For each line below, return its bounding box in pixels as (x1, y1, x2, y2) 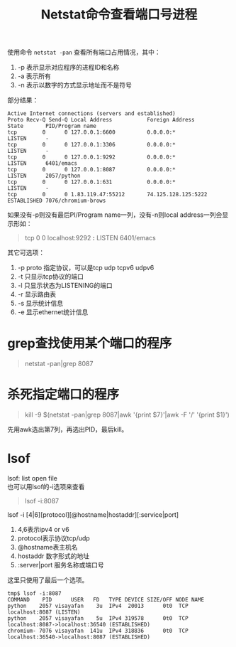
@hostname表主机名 (17, 543, 78, 551)
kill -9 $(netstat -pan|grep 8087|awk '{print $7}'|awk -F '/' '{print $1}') (24, 410, 230, 419)
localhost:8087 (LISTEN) (7, 609, 81, 616)
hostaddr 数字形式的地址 (17, 552, 90, 560)
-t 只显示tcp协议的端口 (17, 272, 84, 281)
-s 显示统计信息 (17, 299, 64, 308)
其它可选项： (7, 248, 45, 257)
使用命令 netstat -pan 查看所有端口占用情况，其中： (7, 48, 161, 57)
